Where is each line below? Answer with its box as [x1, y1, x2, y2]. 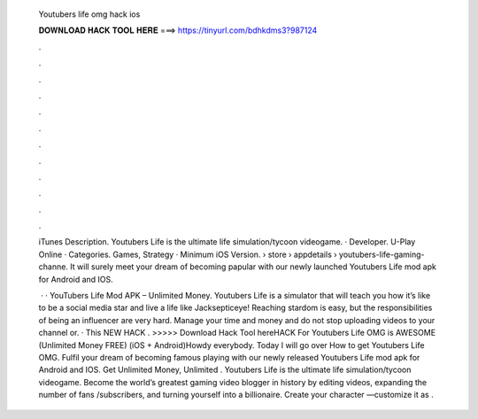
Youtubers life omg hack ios [38, 9, 141, 19]
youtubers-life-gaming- [338, 249, 425, 260]
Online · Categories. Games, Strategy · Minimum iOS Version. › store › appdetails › [38, 249, 337, 260]
